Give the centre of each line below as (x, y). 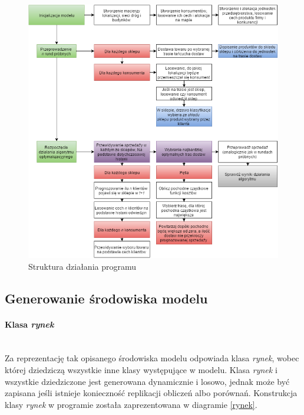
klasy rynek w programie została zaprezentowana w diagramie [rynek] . (131, 404)
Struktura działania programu (82, 266)
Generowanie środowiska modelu (106, 298)
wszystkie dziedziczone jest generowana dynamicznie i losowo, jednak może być (147, 381)
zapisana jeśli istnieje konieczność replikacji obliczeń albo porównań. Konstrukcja (151, 393)
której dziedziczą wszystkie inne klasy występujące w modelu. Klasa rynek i (141, 369)
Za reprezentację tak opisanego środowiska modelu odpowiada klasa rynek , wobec (152, 358)
